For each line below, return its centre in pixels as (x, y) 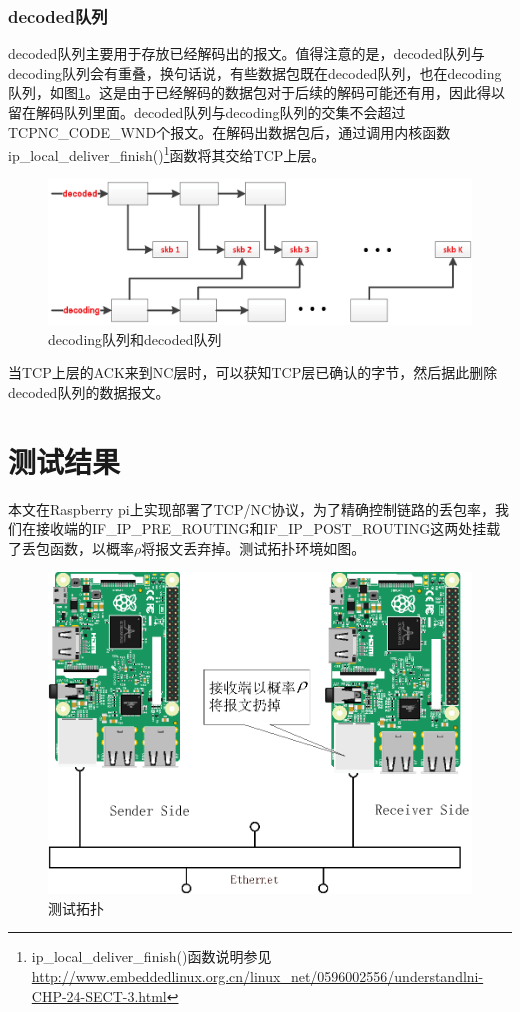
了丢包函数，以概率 (71, 547)
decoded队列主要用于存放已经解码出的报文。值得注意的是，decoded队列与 (246, 53)
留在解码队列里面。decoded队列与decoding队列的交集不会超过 (207, 112)
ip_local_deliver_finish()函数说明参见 (151, 956)
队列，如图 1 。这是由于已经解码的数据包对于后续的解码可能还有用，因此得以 (256, 92)
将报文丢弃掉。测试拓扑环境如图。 (253, 547)
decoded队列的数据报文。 (89, 391)
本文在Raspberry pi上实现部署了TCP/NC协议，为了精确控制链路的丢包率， (252, 508)
